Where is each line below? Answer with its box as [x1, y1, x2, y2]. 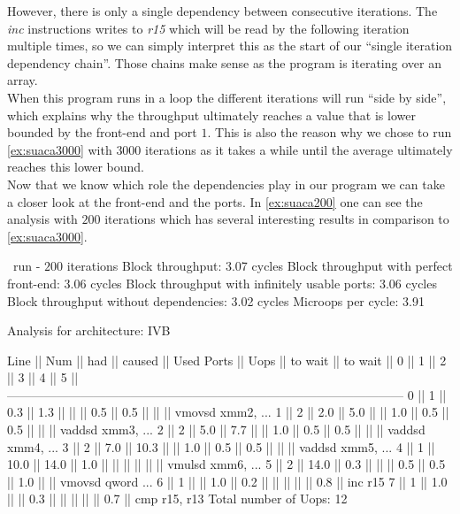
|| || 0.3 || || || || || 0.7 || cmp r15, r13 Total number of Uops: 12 [7, 489, 348, 508]
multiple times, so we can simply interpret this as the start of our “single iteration [7, 36, 453, 55]
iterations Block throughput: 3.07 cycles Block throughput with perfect [66, 257, 453, 275]
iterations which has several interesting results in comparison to [104, 210, 449, 228]
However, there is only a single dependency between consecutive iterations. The [7, 2, 438, 19]
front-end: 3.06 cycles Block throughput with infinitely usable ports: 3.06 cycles [7, 273, 437, 292]
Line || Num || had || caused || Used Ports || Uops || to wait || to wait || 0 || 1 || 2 [7, 350, 447, 369]
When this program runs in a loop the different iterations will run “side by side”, [7, 88, 447, 106]
